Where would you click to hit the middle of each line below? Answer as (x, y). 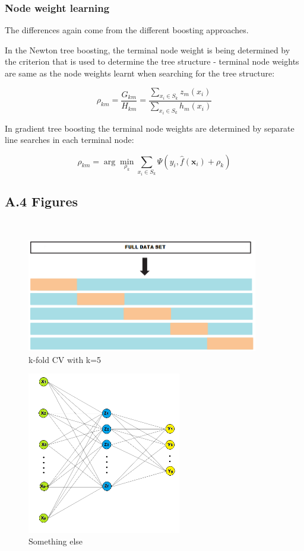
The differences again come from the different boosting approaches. (127, 30)
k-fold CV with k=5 (65, 359)
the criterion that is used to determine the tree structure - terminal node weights (152, 61)
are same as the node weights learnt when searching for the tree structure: (140, 73)
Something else (56, 541)
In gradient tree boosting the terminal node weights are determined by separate (150, 128)
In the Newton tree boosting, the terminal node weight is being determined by (148, 50)
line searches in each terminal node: (69, 140)
